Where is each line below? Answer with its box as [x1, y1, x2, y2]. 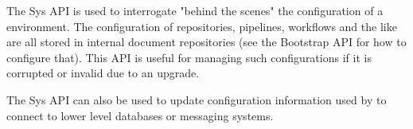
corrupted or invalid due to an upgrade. [6, 64, 200, 81]
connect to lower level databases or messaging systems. [6, 107, 274, 123]
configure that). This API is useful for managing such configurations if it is [6, 49, 372, 65]
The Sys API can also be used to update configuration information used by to [6, 91, 387, 107]
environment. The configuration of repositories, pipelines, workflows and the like [6, 18, 397, 34]
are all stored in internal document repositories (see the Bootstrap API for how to [6, 33, 407, 50]
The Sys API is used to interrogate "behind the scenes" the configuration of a [6, 2, 384, 18]
